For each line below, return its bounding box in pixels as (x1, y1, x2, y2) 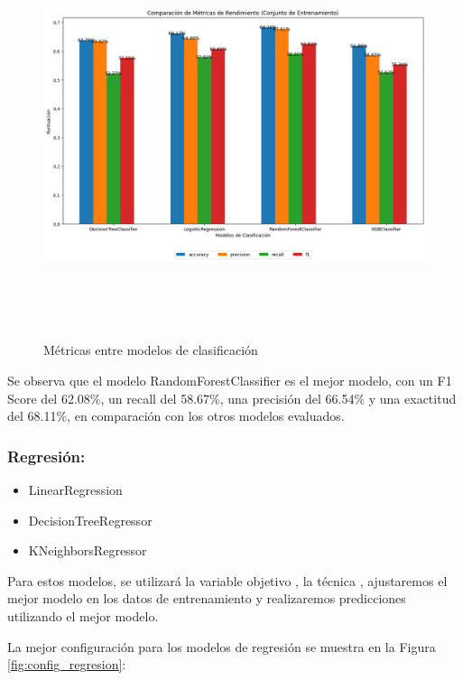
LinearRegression (28, 480, 123, 499)
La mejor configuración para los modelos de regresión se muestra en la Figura (7, 637, 436, 656)
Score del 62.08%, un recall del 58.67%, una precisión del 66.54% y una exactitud (7, 388, 457, 407)
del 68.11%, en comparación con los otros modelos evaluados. (7, 406, 345, 425)
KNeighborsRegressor (28, 541, 147, 560)
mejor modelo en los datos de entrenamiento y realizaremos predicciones (7, 589, 406, 608)
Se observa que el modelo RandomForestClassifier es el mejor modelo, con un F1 (7, 371, 452, 390)
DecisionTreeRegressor (28, 510, 153, 529)
